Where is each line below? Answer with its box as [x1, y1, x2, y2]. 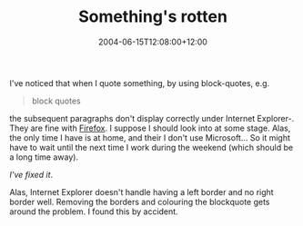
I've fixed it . [9, 169, 54, 180]
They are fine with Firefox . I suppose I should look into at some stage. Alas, [9, 123, 291, 133]
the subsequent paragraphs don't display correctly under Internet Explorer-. [9, 113, 295, 123]
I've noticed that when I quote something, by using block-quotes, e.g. [9, 77, 270, 88]
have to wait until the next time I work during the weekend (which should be [9, 142, 294, 152]
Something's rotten [78, 6, 227, 27]
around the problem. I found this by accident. [9, 206, 179, 217]
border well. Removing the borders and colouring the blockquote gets [9, 196, 270, 207]
